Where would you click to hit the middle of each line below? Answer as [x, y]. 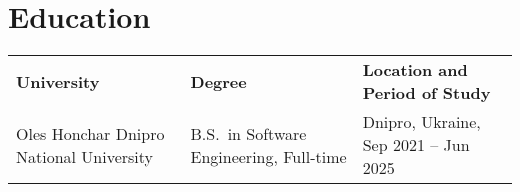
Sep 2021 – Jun [416, 145]
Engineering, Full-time [268, 156]
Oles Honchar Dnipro [90, 133]
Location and [415, 70]
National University [85, 156]
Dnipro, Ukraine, [421, 122]
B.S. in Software [248, 133]
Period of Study [426, 93]
